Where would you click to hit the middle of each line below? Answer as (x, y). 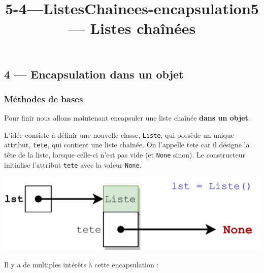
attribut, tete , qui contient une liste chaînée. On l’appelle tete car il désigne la (127, 145)
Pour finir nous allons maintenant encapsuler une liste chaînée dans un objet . (127, 118)
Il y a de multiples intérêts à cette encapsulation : (81, 265)
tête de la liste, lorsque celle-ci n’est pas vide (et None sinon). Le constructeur (125, 155)
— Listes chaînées (132, 28)
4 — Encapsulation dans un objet (94, 74)
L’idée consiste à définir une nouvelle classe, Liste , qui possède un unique (119, 134)
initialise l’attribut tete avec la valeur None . (73, 164)
